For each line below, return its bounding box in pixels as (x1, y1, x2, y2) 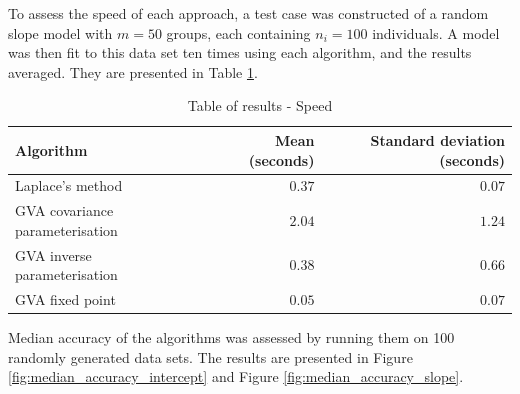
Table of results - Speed (187, 95, 333, 116)
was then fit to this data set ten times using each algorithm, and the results (8, 42, 472, 63)
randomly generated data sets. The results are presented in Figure (8, 346, 413, 367)
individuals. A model (372, 22, 500, 43)
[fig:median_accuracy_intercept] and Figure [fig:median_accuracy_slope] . (8, 366, 464, 387)
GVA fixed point (15, 289, 116, 310)
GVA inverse (15, 244, 92, 265)
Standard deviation (370, 129, 505, 150)
